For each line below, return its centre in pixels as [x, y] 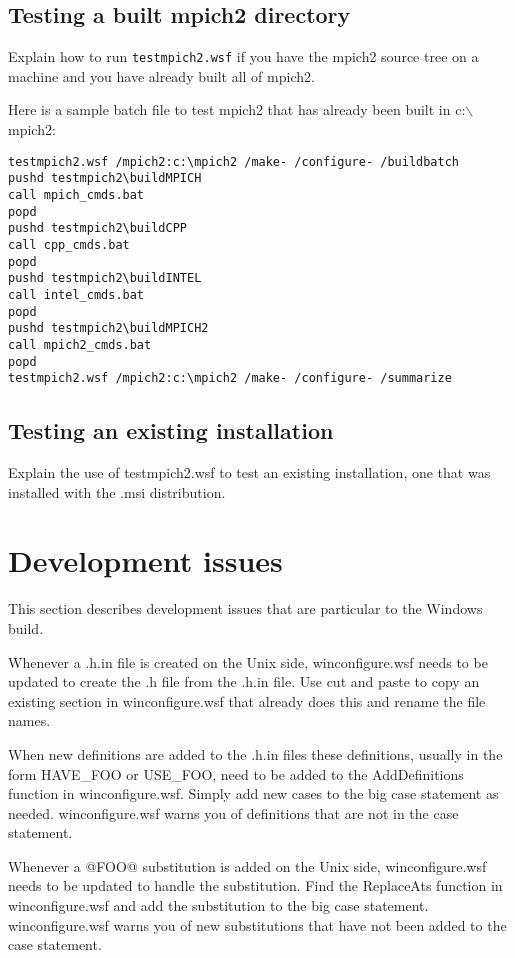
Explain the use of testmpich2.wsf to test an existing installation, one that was [249, 472]
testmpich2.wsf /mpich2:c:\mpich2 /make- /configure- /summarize [230, 378]
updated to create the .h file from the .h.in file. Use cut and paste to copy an [244, 681]
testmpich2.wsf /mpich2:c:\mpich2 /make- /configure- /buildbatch [234, 161]
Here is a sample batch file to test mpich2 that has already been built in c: [237, 109]
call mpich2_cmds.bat [80, 344]
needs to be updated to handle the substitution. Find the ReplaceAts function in [255, 885]
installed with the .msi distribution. [117, 491]
